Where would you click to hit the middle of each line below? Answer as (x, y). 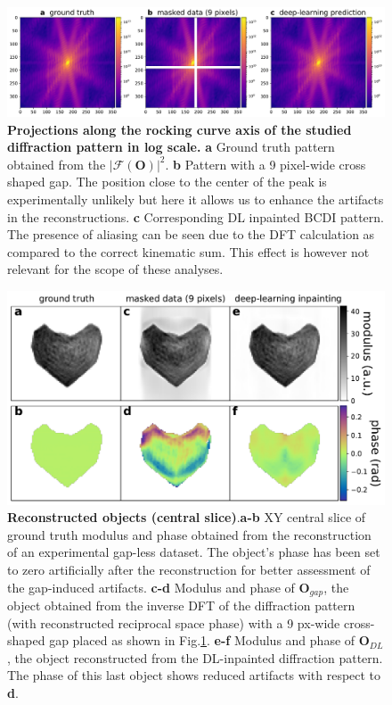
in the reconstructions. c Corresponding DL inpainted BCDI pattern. (196, 216)
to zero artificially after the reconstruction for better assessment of (189, 570)
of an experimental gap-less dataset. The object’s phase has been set (194, 552)
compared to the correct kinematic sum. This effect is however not (188, 251)
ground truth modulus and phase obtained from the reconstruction (189, 534)
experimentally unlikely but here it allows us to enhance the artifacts (196, 199)
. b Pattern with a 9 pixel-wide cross (265, 164)
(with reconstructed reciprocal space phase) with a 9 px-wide (174, 622)
